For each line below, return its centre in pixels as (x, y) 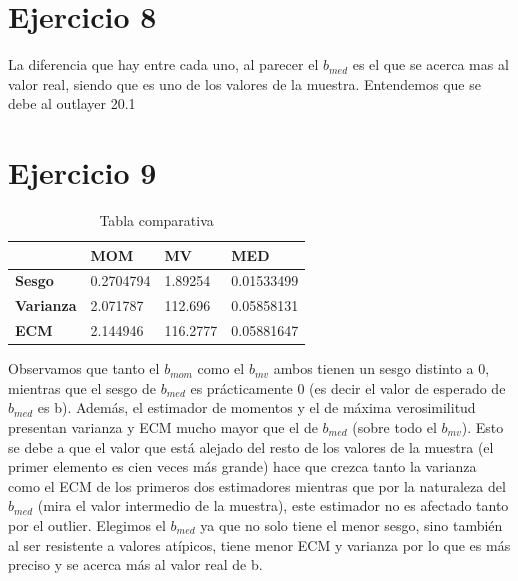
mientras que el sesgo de (82, 387)
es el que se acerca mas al (430, 64)
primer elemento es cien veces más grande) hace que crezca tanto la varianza (242, 466)
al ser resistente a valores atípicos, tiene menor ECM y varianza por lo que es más (259, 544)
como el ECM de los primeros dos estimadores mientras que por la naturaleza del (257, 485)
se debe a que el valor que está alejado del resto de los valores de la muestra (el (251, 446)
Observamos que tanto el (84, 368)
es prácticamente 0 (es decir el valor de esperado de (348, 387)
